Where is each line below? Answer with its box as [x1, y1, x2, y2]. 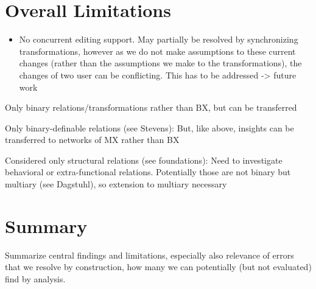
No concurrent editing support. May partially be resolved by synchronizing [19, 33, 298, 46]
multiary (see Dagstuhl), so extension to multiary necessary [5, 178, 227, 190]
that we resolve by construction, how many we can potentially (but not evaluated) [5, 260, 312, 273]
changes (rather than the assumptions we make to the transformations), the [19, 57, 302, 69]
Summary [5, 213, 88, 238]
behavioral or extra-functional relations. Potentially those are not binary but [5, 165, 291, 178]
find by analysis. [5, 272, 66, 285]
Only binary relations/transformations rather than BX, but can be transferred [5, 101, 297, 114]
